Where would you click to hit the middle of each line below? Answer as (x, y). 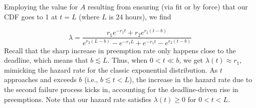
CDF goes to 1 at (31, 16)
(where (89, 16)
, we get (191, 60)
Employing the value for (41, 6)
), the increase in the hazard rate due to (191, 79)
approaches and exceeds (40, 79)
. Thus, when (127, 60)
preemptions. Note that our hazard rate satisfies (78, 99)
